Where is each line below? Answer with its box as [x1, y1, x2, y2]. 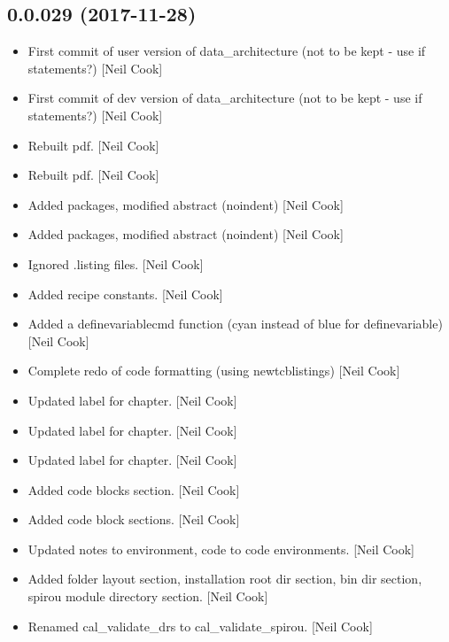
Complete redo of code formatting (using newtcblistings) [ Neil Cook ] [27, 361, 400, 380]
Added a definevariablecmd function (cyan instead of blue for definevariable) [27, 314, 443, 333]
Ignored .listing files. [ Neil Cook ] [27, 254, 204, 273]
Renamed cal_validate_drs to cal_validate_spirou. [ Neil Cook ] [27, 616, 373, 635]
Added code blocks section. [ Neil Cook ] [27, 480, 240, 499]
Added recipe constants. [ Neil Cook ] [27, 284, 223, 303]
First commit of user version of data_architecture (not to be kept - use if [27, 42, 426, 60]
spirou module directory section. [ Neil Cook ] [27, 587, 268, 606]
